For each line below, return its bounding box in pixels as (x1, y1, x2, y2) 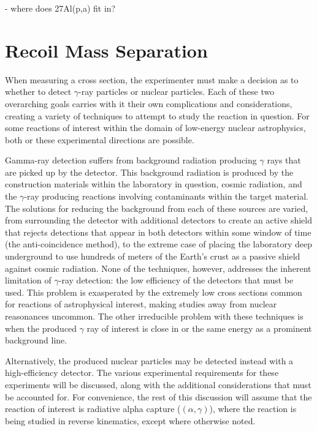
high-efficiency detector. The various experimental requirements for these (5, 366, 279, 379)
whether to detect (5, 85, 72, 98)
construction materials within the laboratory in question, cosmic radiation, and (5, 178, 302, 190)
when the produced (5, 321, 77, 334)
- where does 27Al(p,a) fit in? (5, 2, 116, 14)
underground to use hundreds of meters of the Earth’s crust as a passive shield (5, 250, 300, 263)
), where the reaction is (209, 402, 297, 415)
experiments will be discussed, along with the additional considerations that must (5, 378, 311, 391)
